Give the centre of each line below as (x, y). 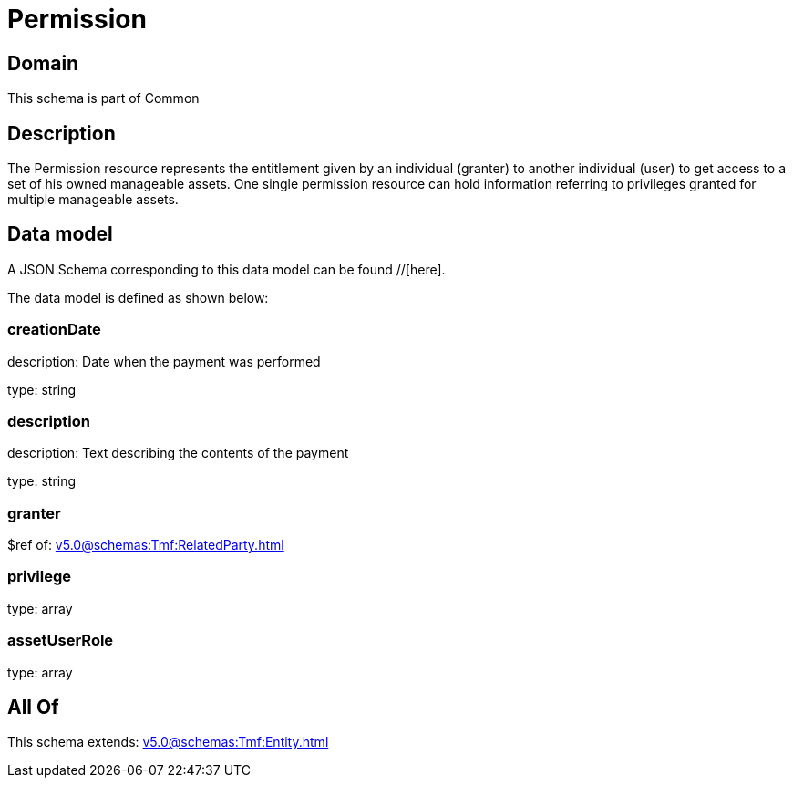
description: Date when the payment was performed (164, 361)
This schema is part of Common (103, 98)
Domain (43, 63)
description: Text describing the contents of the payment (178, 453)
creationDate (54, 330)
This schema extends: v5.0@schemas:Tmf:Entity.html (168, 742)
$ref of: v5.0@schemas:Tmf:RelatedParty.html (146, 545)
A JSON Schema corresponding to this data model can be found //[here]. (227, 269)
